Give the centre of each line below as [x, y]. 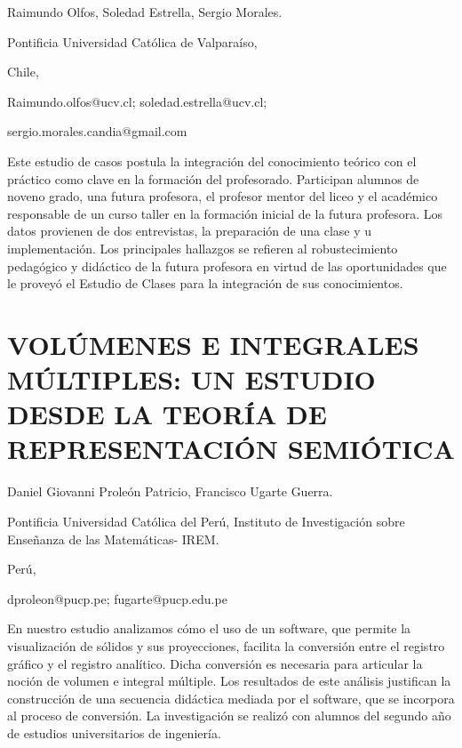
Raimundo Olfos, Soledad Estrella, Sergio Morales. [145, 12]
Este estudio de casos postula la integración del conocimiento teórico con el [212, 161]
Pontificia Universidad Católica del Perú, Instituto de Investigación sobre [206, 521]
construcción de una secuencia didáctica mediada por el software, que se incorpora [231, 698]
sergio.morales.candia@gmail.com [97, 131]
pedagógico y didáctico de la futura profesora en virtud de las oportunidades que [227, 265]
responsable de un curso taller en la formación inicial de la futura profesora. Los [225, 213]
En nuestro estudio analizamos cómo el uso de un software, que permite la [209, 628]
